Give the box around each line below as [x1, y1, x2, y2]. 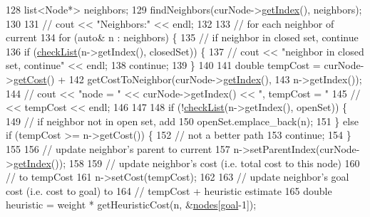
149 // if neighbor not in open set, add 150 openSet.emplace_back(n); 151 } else [6, 113, 359, 128]
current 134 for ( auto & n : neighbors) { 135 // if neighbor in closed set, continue [6, 30, 359, 45]
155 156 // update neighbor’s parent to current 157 [6, 141, 230, 156]
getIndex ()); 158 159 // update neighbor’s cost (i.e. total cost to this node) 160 [13, 155, 360, 170]
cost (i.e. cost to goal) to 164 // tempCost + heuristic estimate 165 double [6, 183, 332, 198]
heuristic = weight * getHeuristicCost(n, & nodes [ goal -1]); [6, 197, 257, 212]
